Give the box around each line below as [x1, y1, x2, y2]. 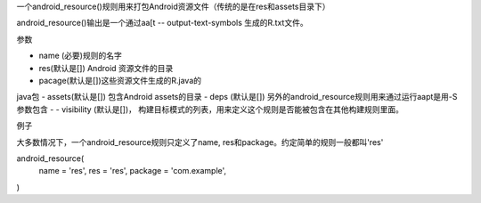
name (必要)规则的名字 [38, 50, 122, 61]
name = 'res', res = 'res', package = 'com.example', [38, 166, 227, 176]
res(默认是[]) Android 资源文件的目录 [38, 62, 174, 73]
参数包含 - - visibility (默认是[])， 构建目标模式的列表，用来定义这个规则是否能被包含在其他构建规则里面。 [16, 103, 404, 115]
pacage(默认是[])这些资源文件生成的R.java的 [38, 75, 202, 85]
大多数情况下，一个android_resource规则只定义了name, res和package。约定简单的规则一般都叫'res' [16, 136, 384, 147]
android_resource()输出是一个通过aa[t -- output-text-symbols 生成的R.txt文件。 [16, 18, 308, 28]
